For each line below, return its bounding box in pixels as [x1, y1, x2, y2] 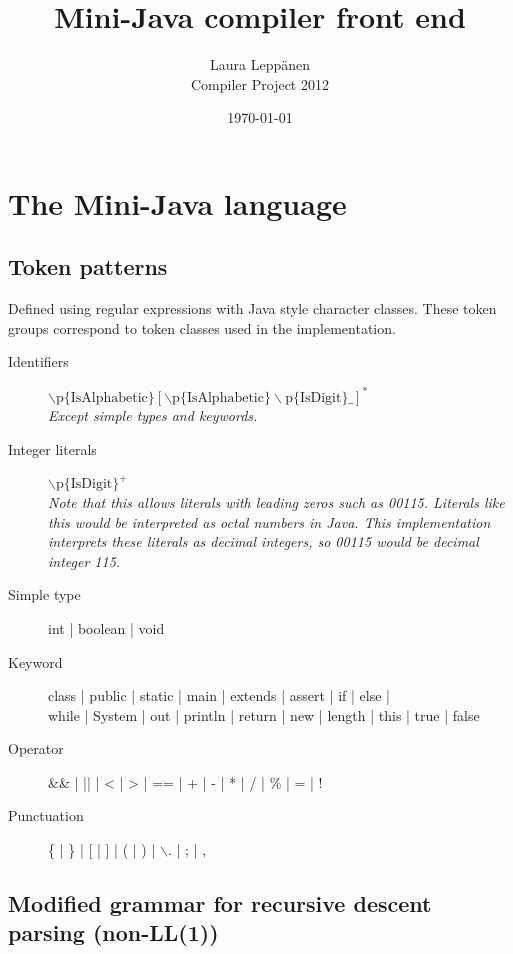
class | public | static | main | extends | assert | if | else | [48, 685, 390, 706]
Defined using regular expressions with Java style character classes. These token [8, 298, 497, 319]
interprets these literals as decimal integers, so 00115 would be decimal [48, 531, 479, 552]
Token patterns [8, 251, 168, 282]
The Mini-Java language [8, 182, 347, 223]
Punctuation [8, 805, 84, 826]
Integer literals [8, 438, 97, 459]
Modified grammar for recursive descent [8, 888, 432, 919]
